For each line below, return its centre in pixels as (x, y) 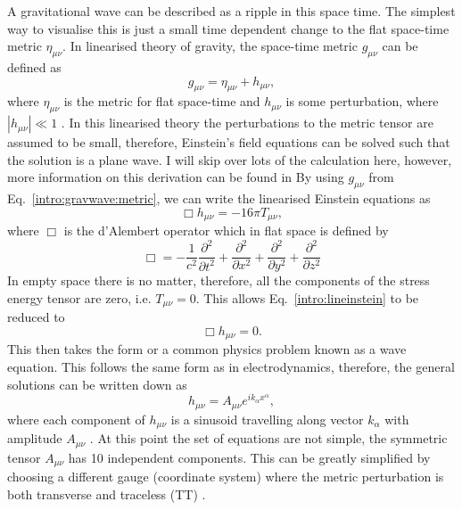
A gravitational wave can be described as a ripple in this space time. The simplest (231, 11)
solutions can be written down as (97, 384)
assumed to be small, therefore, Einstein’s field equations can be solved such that (229, 142)
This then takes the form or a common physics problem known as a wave (207, 349)
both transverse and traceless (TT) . (107, 494)
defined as (34, 66)
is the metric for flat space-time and (162, 101)
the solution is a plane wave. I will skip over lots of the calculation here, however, (230, 159)
